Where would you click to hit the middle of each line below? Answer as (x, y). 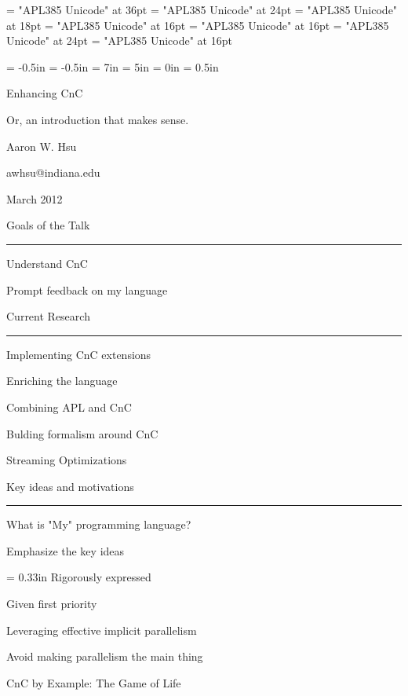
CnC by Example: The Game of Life (94, 682)
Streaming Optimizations (67, 460)
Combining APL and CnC (69, 407)
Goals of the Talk (48, 225)
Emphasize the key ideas (66, 550)
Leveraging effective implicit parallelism (102, 630)
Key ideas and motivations (70, 486)
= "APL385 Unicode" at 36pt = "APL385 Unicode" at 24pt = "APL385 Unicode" (202, 9)
